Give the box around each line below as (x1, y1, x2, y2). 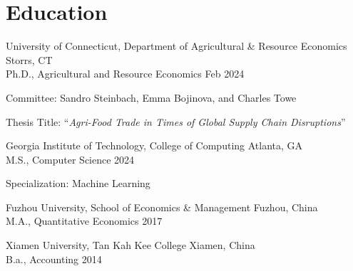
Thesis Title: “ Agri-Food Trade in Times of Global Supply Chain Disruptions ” (6, 114, 346, 129)
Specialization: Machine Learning (6, 176, 150, 191)
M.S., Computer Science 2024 (6, 152, 135, 166)
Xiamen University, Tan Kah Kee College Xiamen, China (6, 238, 255, 253)
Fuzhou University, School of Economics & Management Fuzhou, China (6, 199, 318, 214)
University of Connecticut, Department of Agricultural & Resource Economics (6, 38, 347, 53)
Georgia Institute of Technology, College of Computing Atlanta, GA (6, 138, 303, 153)
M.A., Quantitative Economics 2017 (6, 213, 163, 228)
